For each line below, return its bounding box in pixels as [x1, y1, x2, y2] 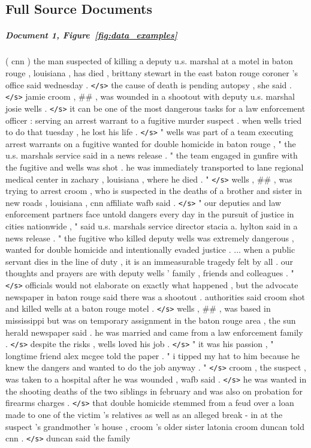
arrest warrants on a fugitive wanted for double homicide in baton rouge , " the [5, 137, 296, 150]
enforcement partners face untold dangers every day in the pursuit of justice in [5, 208, 294, 220]
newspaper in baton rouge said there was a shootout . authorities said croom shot [5, 290, 306, 303]
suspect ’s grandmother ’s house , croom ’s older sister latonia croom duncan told [5, 420, 304, 432]
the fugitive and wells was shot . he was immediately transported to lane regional [5, 160, 304, 173]
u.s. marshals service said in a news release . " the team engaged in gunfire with [5, 149, 298, 162]
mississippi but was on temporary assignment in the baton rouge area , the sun [5, 313, 296, 326]
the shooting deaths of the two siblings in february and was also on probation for [5, 384, 303, 397]
